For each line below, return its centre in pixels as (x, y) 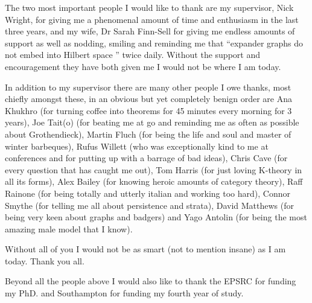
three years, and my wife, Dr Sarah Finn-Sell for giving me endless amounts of (150, 31)
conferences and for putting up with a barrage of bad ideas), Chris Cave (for (146, 158)
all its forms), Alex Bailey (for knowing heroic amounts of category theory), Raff (154, 181)
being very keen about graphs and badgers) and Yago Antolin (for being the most (156, 217)
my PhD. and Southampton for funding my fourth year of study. (124, 293)
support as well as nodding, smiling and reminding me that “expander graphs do (154, 43)
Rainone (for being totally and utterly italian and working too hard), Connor (148, 193)
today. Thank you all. (45, 260)
